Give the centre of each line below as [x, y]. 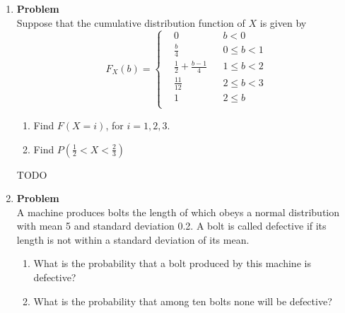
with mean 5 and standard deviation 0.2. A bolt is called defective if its [171, 226]
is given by [283, 22]
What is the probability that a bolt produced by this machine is [172, 263]
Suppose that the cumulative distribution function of [131, 22]
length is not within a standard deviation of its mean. [133, 239]
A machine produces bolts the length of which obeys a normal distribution [178, 212]
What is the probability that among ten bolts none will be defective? [183, 301]
